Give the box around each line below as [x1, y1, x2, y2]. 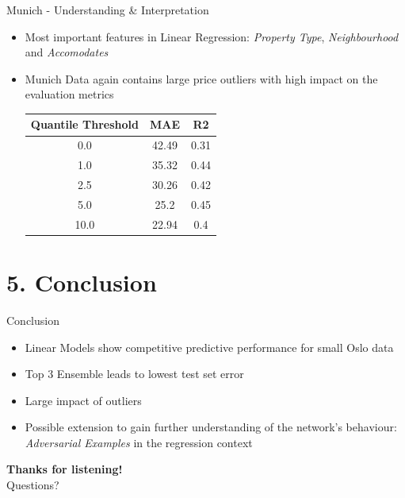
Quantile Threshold [30, 116, 139, 133]
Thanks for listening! [6, 461, 123, 477]
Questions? [6, 477, 59, 493]
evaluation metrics [25, 86, 114, 102]
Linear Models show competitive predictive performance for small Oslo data [25, 338, 394, 355]
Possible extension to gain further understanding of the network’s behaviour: [25, 419, 397, 435]
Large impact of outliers [25, 392, 142, 408]
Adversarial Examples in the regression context [25, 434, 253, 450]
